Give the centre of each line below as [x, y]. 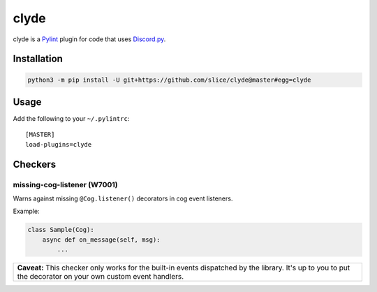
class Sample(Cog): [61, 230]
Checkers [35, 164]
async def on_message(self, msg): [101, 240]
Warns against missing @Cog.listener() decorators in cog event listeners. [123, 198]
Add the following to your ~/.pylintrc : [71, 119]
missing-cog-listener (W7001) [65, 184]
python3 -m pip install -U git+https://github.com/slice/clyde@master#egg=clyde [169, 80]
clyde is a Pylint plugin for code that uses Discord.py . [89, 39]
